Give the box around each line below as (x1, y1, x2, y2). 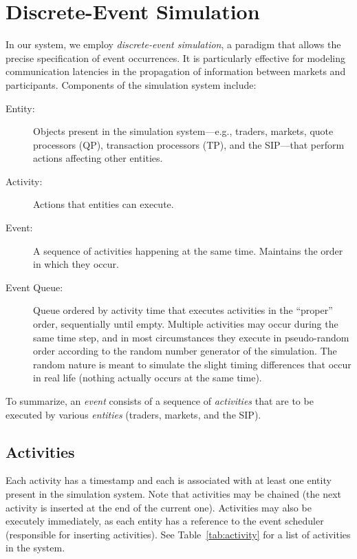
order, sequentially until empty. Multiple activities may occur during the (33, 317, 338, 331)
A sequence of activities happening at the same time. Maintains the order (33, 243, 343, 257)
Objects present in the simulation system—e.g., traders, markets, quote (33, 124, 334, 138)
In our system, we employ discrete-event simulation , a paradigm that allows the (6, 37, 341, 52)
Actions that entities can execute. (33, 197, 174, 211)
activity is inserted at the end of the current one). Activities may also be (6, 500, 312, 514)
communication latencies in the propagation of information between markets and (6, 64, 346, 78)
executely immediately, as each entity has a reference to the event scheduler (6, 514, 324, 528)
